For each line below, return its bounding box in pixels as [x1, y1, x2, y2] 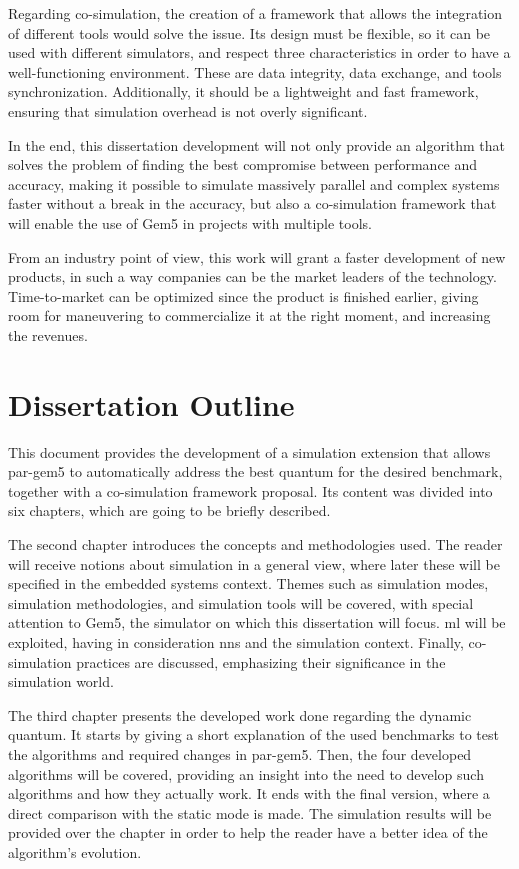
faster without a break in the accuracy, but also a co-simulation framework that [8, 193, 497, 214]
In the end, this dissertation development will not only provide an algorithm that [8, 134, 505, 155]
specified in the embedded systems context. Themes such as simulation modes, [8, 573, 489, 594]
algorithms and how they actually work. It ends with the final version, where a [8, 783, 490, 804]
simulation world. [8, 671, 114, 692]
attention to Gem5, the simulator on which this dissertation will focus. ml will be [8, 612, 506, 633]
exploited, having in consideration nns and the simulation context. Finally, [8, 631, 464, 652]
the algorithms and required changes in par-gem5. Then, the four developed [8, 743, 472, 764]
